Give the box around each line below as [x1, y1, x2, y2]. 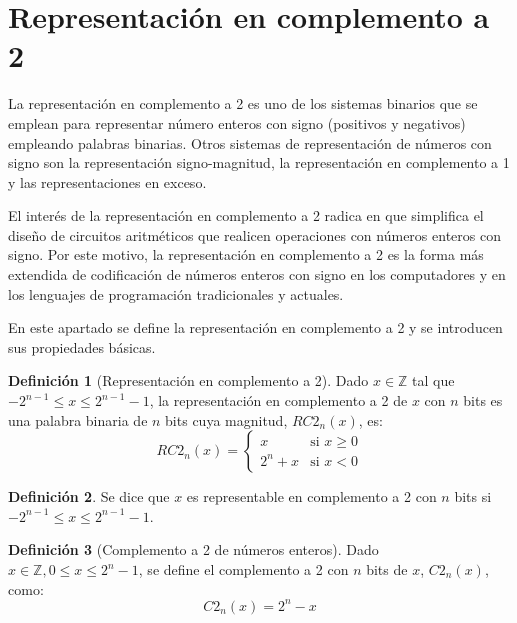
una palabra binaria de [8, 409, 148, 430]
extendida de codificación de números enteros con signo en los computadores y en [8, 264, 506, 285]
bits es [463, 390, 503, 411]
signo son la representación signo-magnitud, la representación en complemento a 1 [8, 152, 510, 173]
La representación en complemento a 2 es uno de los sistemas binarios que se [8, 93, 478, 114]
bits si [454, 486, 492, 507]
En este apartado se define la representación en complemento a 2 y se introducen [8, 317, 503, 338]
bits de [366, 559, 408, 579]
